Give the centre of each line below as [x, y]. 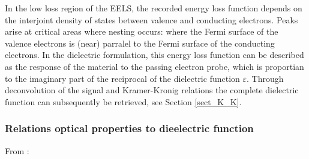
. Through [265, 78]
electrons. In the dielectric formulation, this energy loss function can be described [154, 55]
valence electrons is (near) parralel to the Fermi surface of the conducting [140, 43]
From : [17, 150]
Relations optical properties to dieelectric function [129, 128]
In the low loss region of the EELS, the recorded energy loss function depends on [154, 8]
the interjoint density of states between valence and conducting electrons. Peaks [151, 19]
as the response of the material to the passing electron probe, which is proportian [154, 66]
